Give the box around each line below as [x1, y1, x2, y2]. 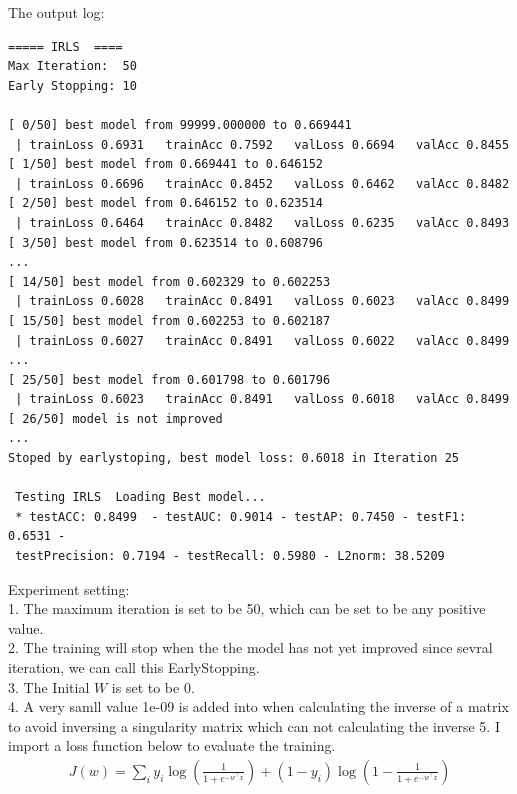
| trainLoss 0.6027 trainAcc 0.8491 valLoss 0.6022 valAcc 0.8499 [15, 333, 510, 348]
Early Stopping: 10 [8, 78, 137, 93]
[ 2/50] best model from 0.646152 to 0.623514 [8, 196, 323, 211]
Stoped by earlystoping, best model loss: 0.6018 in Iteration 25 [8, 451, 460, 466]
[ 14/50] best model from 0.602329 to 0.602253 [8, 274, 331, 289]
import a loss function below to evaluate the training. [8, 735, 336, 756]
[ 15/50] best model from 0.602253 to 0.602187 [8, 313, 331, 328]
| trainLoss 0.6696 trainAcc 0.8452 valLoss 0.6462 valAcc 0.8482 [15, 176, 510, 191]
